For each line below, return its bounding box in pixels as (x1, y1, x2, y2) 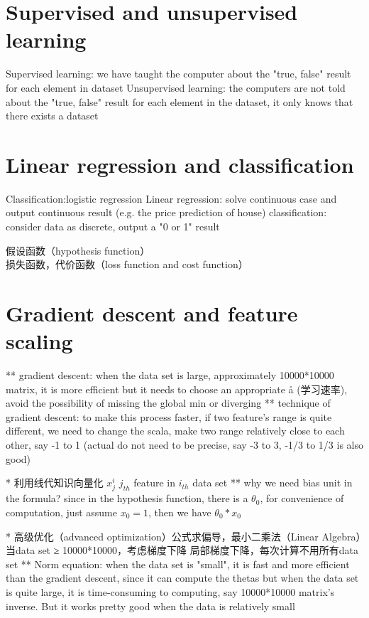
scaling (6, 326, 73, 356)
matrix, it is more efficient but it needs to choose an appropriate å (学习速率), (6, 381, 348, 396)
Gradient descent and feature (6, 298, 298, 327)
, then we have (148, 505, 211, 519)
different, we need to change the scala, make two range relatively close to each (6, 423, 345, 438)
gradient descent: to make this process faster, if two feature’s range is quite (6, 409, 332, 424)
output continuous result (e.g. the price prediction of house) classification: (6, 205, 327, 220)
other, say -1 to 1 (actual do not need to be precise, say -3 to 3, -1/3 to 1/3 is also (6, 437, 363, 452)
